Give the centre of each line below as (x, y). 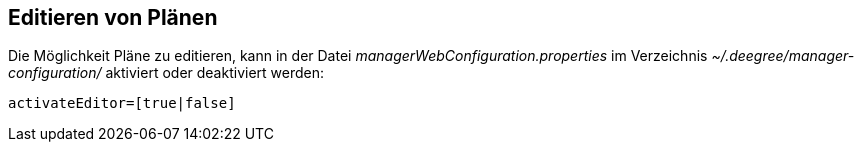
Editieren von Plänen (113, 17)
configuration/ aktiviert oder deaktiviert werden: (166, 73)
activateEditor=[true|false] (122, 103)
